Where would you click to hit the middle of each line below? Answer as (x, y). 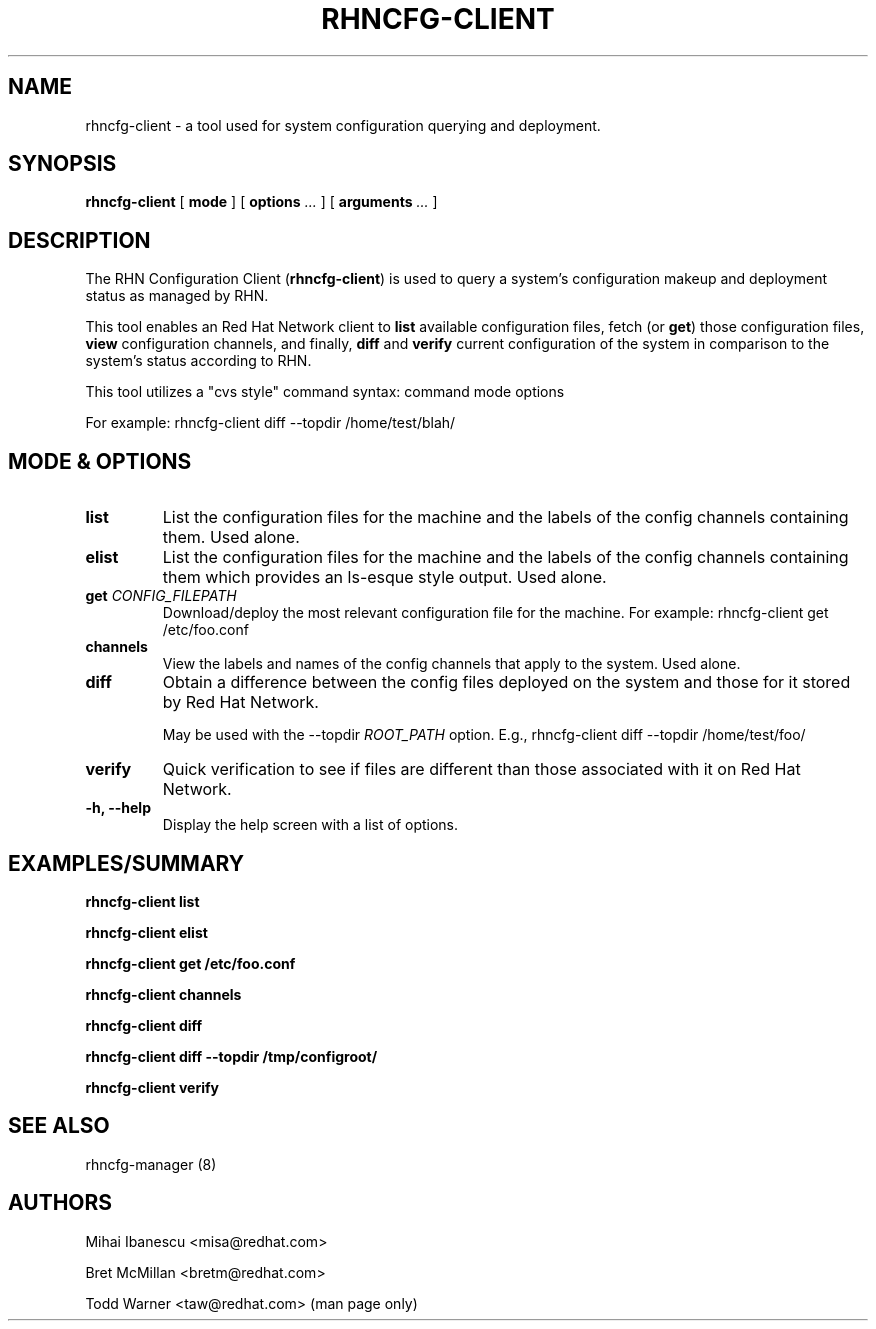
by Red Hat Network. (240, 702)
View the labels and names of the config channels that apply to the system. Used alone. (451, 664)
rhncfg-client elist (146, 932)
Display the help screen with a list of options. (310, 825)
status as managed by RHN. (177, 296)
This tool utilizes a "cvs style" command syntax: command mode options (325, 392)
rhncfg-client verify (152, 1087)
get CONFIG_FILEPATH (161, 596)
